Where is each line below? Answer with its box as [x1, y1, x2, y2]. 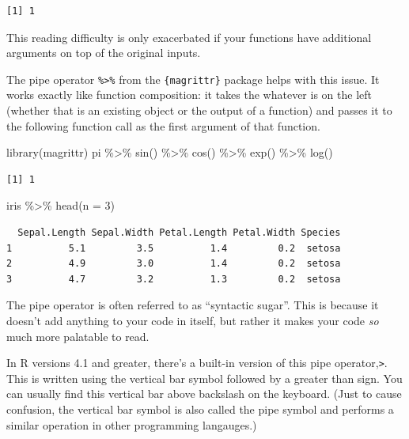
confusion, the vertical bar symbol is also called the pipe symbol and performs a [6, 401, 394, 417]
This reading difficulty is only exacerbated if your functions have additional [6, 28, 372, 45]
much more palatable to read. [6, 327, 150, 344]
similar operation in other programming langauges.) [6, 416, 257, 433]
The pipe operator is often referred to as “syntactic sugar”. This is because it [6, 297, 379, 313]
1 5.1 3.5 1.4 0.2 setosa [6, 242, 341, 254]
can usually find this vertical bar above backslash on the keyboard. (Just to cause [6, 385, 402, 402]
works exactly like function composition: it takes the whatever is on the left [6, 86, 372, 103]
